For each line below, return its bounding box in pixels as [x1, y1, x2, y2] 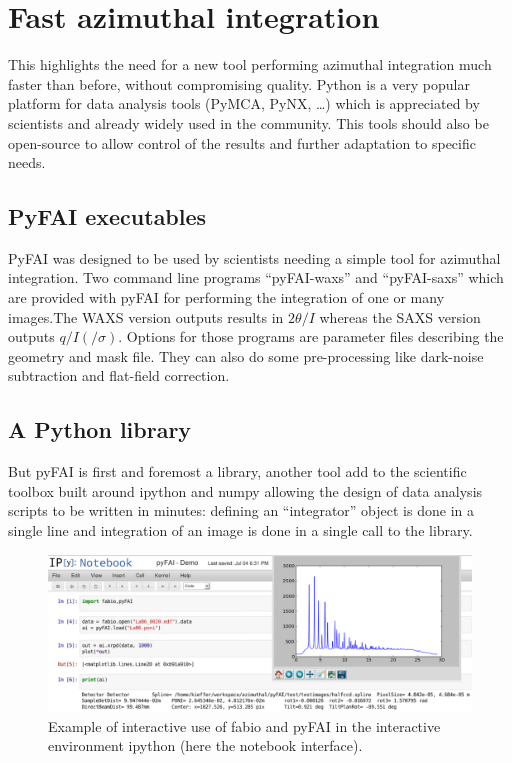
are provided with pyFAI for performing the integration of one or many [8, 287, 445, 308]
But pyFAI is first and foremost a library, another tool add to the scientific [8, 461, 467, 482]
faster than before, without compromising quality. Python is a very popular [8, 73, 470, 94]
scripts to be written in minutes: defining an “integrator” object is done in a [8, 500, 474, 521]
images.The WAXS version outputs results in [8, 306, 284, 327]
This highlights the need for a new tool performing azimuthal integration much [8, 54, 492, 75]
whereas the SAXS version [319, 306, 481, 327]
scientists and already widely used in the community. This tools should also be [8, 112, 489, 133]
